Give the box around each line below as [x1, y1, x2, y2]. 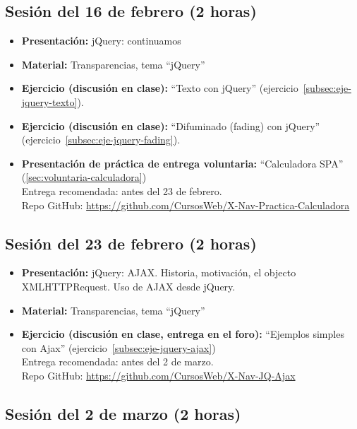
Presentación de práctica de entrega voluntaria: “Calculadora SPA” [21, 155, 344, 170]
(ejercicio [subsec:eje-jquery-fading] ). [21, 132, 181, 147]
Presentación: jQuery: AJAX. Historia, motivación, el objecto [21, 265, 296, 280]
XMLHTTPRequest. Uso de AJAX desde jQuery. [21, 278, 236, 293]
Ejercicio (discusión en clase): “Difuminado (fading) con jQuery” [21, 118, 320, 133]
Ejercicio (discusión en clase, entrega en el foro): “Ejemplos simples [21, 327, 344, 341]
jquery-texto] [21, 94, 78, 109]
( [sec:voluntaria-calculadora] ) [21, 170, 147, 184]
